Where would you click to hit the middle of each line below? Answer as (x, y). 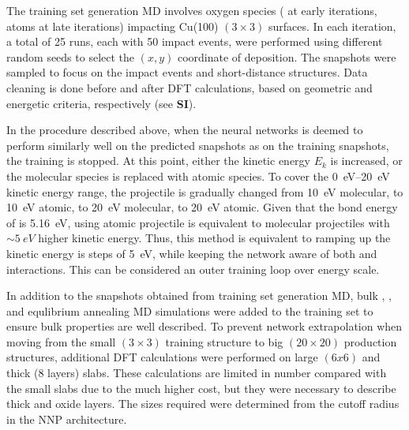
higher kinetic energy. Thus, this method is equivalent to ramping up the (214, 238)
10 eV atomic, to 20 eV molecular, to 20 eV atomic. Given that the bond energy (202, 207)
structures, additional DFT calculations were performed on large (162, 357)
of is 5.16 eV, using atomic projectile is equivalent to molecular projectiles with (198, 222)
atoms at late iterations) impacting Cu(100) (113, 26)
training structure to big (224, 341)
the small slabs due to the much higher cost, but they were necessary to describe (201, 388)
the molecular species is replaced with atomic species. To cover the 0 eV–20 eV (198, 176)
